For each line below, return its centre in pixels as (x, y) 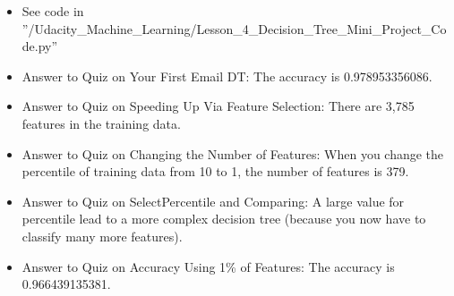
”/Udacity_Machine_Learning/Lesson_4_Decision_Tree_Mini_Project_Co (234, 28)
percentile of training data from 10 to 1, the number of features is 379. (215, 171)
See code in (53, 11)
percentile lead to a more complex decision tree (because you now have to (224, 219)
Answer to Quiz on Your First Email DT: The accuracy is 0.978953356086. (227, 76)
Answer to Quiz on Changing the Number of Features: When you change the (233, 153)
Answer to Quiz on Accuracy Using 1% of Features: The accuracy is (208, 266)
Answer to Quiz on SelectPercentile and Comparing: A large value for (213, 201)
